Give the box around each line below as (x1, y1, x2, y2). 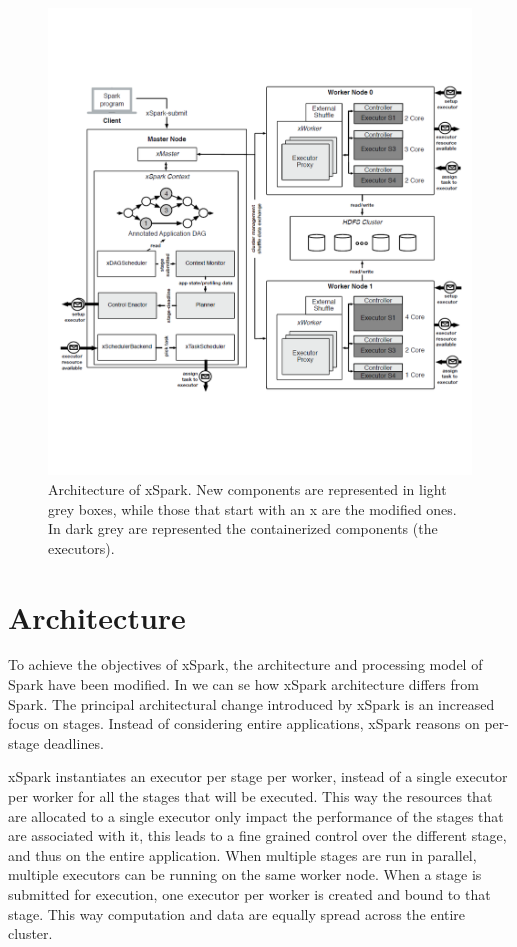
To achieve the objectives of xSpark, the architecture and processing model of (8, 654, 483, 675)
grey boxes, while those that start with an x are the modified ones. (48, 498, 457, 519)
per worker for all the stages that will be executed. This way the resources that (8, 786, 493, 806)
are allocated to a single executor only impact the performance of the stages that (8, 805, 504, 826)
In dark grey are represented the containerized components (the (48, 518, 438, 539)
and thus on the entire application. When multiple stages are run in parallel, (8, 844, 477, 865)
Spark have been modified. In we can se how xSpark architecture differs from (8, 674, 479, 695)
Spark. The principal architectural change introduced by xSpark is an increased (8, 693, 495, 714)
